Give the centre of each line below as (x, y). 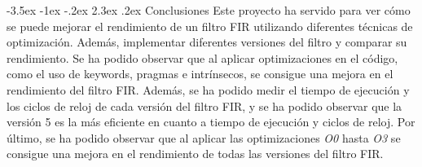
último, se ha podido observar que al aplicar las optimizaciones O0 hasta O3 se (204, 137)
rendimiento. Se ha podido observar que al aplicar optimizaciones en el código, (202, 57)
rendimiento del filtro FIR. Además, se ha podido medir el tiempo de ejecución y (208, 89)
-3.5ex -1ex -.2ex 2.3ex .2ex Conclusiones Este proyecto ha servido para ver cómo (209, 10)
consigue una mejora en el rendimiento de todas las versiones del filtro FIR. (195, 154)
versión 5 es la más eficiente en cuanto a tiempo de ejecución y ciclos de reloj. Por (211, 122)
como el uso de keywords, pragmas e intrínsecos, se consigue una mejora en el (200, 74)
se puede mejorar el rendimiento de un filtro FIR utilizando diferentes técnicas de (210, 26)
